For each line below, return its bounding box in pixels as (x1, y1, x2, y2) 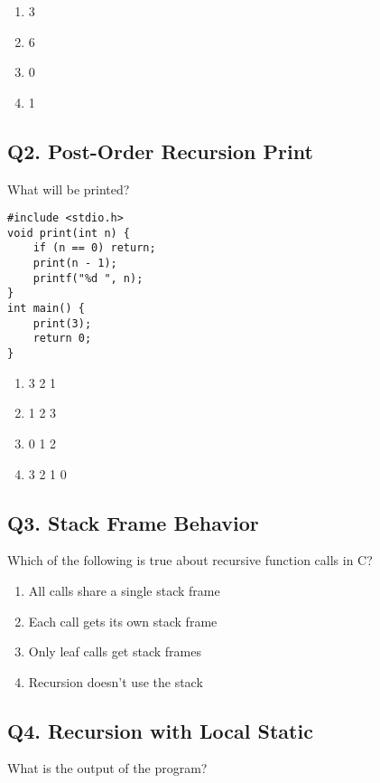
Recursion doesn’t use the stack (28, 672, 203, 691)
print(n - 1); (32, 257, 117, 270)
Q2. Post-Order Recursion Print (7, 137, 313, 165)
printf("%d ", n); (32, 271, 144, 285)
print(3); (32, 316, 92, 330)
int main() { (7, 302, 85, 316)
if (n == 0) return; (32, 241, 156, 255)
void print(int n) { (7, 226, 131, 240)
